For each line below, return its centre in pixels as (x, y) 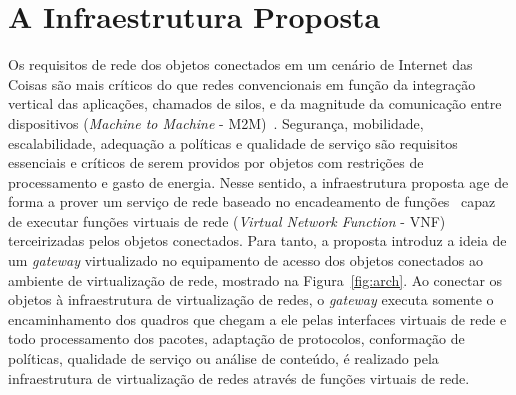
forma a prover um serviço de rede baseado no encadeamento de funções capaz (252, 201)
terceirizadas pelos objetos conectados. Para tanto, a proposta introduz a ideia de (257, 240)
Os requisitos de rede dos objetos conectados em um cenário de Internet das (240, 64)
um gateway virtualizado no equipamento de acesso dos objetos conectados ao (245, 260)
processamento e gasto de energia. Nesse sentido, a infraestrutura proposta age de (258, 181)
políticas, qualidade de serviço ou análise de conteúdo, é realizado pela (223, 358)
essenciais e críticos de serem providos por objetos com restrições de (216, 162)
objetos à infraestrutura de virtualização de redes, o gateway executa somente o (251, 299)
